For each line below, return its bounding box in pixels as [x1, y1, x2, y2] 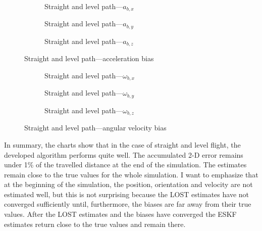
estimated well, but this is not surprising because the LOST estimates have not [4, 189, 249, 199]
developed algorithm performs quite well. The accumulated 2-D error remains [4, 149, 243, 160]
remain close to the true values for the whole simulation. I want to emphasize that [4, 169, 258, 179]
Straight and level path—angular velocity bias [24, 122, 167, 133]
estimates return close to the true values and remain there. [4, 218, 186, 229]
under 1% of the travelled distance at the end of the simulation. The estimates [4, 159, 247, 170]
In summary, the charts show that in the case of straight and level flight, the [4, 139, 241, 150]
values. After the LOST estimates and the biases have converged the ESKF [4, 209, 237, 219]
